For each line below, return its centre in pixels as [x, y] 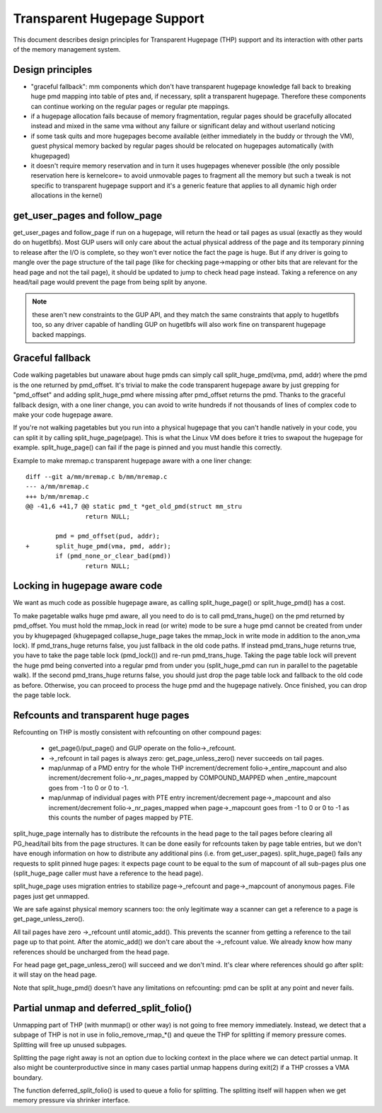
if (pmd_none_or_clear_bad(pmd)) [113, 556]
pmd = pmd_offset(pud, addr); [108, 536]
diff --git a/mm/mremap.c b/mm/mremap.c [97, 477]
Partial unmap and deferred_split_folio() [103, 1008]
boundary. [28, 1077]
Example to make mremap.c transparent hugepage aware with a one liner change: [133, 461]
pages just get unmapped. [51, 896]
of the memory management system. [67, 49]
